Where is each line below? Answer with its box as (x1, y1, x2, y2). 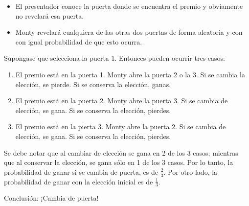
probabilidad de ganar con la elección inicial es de (4, 176, 153, 186)
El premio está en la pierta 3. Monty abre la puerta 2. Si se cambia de (15, 121, 226, 132)
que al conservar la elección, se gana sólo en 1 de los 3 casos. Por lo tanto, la (4, 157, 233, 167)
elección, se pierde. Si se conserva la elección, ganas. (15, 79, 171, 89)
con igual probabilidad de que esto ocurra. (15, 36, 142, 46)
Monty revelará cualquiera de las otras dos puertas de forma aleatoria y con (15, 27, 243, 37)
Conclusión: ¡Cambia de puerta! (4, 193, 99, 203)
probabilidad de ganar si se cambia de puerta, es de (4, 166, 158, 177)
